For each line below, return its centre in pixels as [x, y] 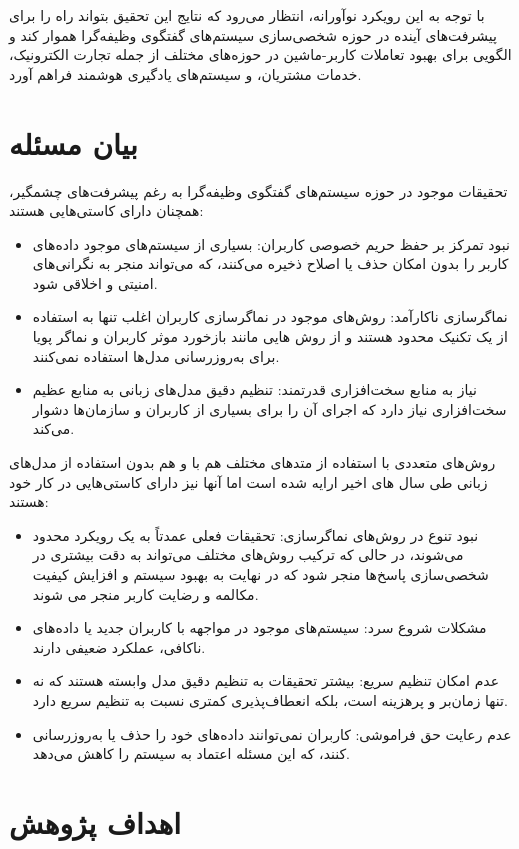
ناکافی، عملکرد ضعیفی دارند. [119, 646]
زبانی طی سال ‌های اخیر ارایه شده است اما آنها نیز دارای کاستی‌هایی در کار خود [248, 481]
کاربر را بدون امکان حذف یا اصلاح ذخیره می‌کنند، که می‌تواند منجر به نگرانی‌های [270, 263]
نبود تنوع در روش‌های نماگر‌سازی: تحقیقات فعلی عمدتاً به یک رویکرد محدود [255, 534]
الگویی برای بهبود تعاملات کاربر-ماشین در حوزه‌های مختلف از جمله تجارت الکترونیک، [260, 54]
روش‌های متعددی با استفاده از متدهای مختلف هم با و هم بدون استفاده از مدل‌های [252, 462]
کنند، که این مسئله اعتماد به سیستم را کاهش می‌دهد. [191, 753]
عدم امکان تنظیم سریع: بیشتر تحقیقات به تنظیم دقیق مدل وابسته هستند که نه [266, 680]
